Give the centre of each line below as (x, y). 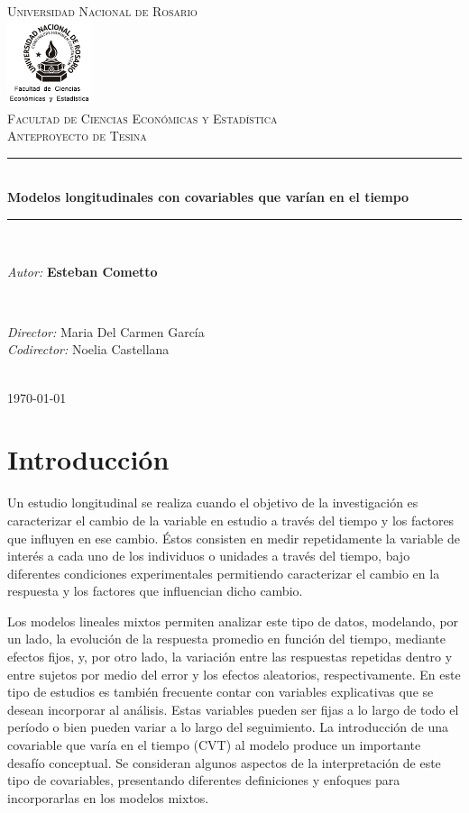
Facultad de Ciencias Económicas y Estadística (143, 118)
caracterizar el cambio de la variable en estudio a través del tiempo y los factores (231, 520)
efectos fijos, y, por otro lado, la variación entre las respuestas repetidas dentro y (230, 657)
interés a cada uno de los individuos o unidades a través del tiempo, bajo (209, 556)
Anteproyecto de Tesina (77, 136)
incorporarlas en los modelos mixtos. (108, 797)
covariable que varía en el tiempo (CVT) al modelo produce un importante (214, 745)
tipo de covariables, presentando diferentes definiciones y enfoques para (204, 780)
